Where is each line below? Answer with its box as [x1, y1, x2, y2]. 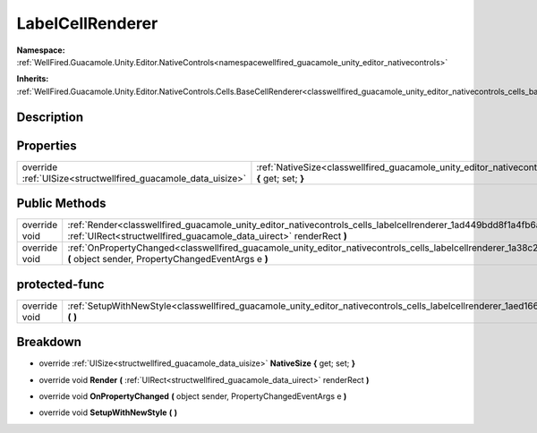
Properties [16, 138, 77, 153]
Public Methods [16, 196, 107, 211]
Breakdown [16, 335, 82, 350]
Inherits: [16, 73, 49, 84]
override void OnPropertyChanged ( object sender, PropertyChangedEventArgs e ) [38, 390, 347, 402]
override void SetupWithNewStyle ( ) [38, 407, 178, 418]
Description [16, 109, 84, 124]
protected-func [16, 276, 105, 292]
